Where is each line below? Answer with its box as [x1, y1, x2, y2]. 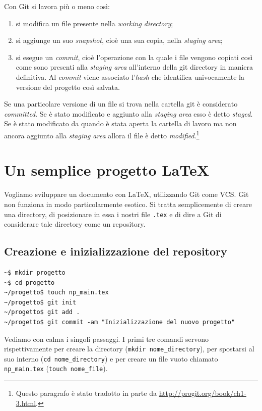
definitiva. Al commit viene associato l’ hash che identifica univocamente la [16, 71, 244, 82]
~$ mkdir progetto [4, 269, 65, 276]
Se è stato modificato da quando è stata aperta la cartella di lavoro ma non [4, 118, 237, 129]
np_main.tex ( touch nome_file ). [4, 363, 108, 374]
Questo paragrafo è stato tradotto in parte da [16, 388, 157, 398]
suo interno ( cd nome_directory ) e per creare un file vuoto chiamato [4, 353, 218, 364]
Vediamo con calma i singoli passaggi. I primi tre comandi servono [4, 333, 209, 344]
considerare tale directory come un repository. [4, 219, 146, 229]
